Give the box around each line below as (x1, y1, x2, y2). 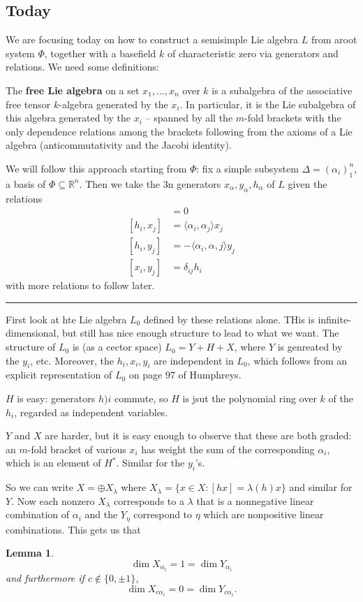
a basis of (6, 176, 46, 191)
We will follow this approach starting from (6, 161, 187, 175)
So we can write (6, 480, 73, 494)
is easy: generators (17, 391, 96, 406)
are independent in (154, 353, 234, 367)
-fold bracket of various (27, 441, 126, 456)
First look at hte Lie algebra (6, 311, 127, 326)
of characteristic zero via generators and (167, 45, 339, 60)
